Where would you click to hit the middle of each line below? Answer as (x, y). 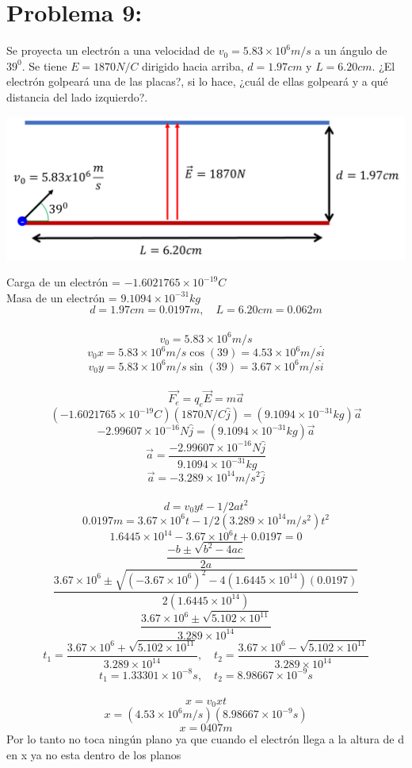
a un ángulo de (351, 50)
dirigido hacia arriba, (193, 65)
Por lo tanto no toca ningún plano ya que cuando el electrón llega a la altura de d (205, 739)
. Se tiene (44, 65)
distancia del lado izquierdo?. (77, 96)
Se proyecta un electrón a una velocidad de (111, 50)
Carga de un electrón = (63, 282)
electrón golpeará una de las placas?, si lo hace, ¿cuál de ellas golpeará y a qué (197, 81)
